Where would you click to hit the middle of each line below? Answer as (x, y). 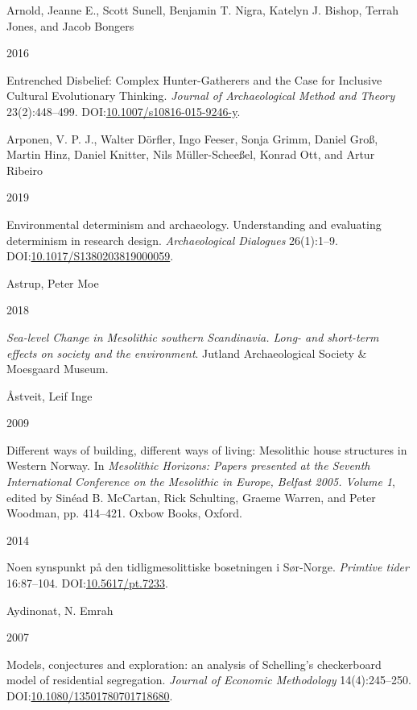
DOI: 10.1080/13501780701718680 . (90, 695)
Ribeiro (25, 170)
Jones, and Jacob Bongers (70, 25)
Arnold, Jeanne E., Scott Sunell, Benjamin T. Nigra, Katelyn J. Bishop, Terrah (202, 10)
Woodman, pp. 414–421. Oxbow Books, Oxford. (124, 513)
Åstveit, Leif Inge (50, 395)
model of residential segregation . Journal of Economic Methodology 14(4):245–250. (209, 680)
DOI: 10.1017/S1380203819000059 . (90, 256)
